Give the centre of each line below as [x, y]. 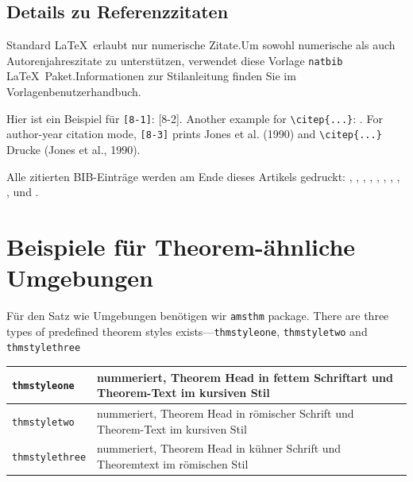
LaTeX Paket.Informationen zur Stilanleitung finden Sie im [151, 76]
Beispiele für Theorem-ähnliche [181, 246]
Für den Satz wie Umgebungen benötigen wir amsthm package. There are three [198, 316]
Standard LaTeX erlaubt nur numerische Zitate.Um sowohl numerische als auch [201, 45]
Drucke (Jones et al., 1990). [73, 149]
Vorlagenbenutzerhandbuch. [74, 92]
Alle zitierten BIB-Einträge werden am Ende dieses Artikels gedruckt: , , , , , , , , [203, 176]
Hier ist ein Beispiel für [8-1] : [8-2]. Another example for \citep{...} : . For [195, 118]
